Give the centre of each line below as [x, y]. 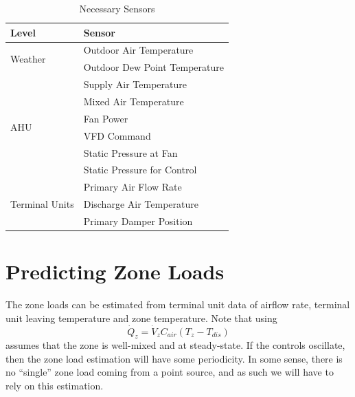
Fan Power [106, 118]
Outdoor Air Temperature [138, 50]
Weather [28, 58]
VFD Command [117, 135]
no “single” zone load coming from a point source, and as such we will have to [170, 372]
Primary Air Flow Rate [133, 187]
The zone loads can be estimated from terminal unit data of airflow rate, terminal [178, 304]
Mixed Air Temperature [134, 101]
